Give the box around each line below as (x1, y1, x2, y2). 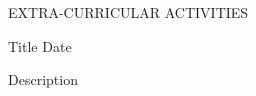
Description (8, 69, 78, 90)
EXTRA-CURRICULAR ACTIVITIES (8, 2, 249, 22)
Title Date (8, 35, 72, 56)
